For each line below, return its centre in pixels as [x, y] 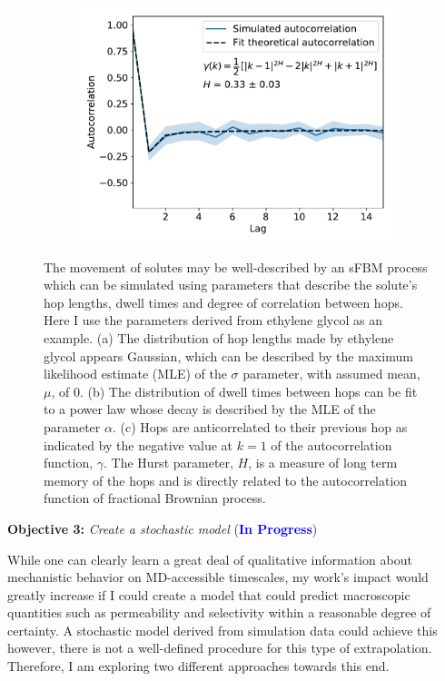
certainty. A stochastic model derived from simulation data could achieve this [222, 630]
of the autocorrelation [331, 444]
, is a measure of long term [323, 463]
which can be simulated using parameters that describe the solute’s [231, 285]
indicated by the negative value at [138, 444]
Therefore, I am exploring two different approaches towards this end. [198, 666]
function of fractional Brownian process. [155, 498]
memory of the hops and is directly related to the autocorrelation [226, 480]
